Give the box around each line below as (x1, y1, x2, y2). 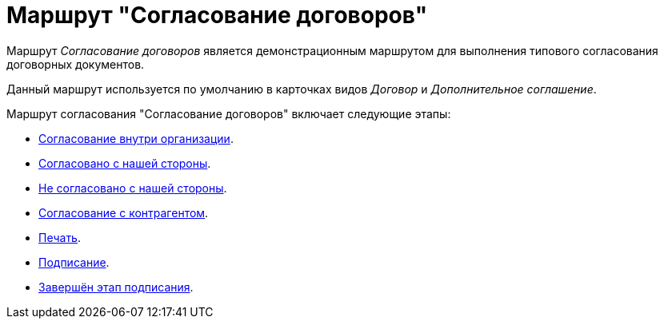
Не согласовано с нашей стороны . (38, 180, 227, 195)
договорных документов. (6, 57, 145, 71)
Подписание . (38, 255, 110, 269)
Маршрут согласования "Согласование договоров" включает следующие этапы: (6, 106, 451, 121)
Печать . (38, 230, 81, 244)
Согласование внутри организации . (38, 131, 234, 145)
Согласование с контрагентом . (38, 205, 209, 220)
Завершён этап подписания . (38, 279, 194, 294)
